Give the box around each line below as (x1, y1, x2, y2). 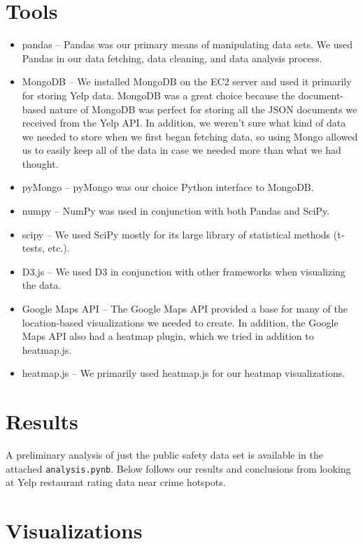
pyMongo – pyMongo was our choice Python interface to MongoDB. (22, 180, 314, 194)
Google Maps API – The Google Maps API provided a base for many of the (22, 301, 348, 316)
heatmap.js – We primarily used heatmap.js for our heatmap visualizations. (22, 366, 346, 380)
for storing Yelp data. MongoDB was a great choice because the (22, 87, 295, 102)
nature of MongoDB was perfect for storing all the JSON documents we (49, 101, 357, 116)
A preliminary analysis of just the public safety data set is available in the (6, 448, 323, 462)
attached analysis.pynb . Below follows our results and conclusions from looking (6, 461, 351, 475)
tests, (22, 241, 45, 255)
